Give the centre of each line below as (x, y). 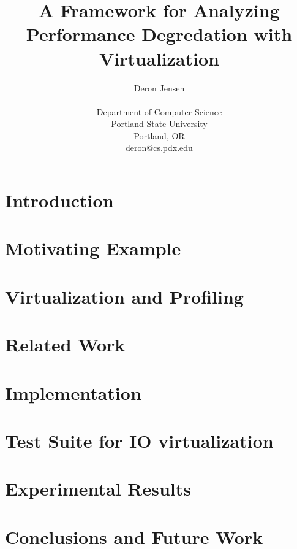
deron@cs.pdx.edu (159, 148)
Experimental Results (98, 489)
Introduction (59, 200)
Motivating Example (93, 248)
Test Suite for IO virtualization (139, 440)
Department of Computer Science (159, 111)
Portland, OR (159, 135)
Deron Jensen (159, 87)
